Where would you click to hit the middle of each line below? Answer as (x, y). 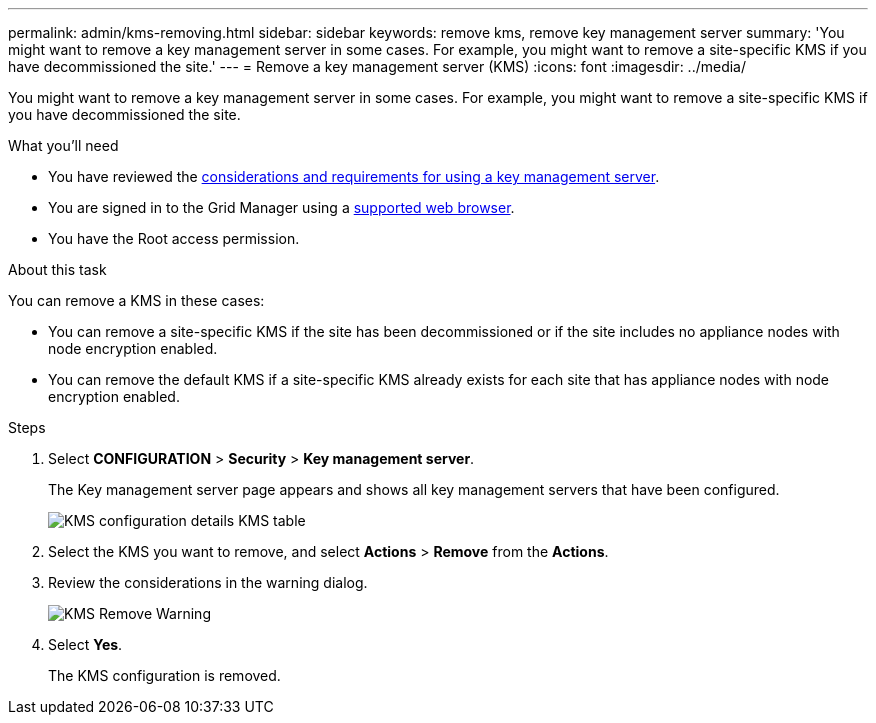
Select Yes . (85, 644)
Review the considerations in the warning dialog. (208, 582)
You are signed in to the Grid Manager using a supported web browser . (281, 207)
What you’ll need (63, 145)
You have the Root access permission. (174, 238)
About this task (57, 269)
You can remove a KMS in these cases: (136, 300)
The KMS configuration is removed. (164, 675)
